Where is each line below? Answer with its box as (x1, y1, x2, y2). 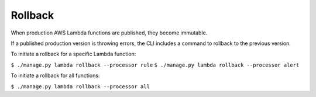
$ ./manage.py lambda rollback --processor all (11, 83, 150, 90)
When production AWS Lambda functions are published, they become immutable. (11, 29, 208, 36)
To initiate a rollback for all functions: (11, 72, 100, 79)
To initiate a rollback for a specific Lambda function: (11, 50, 136, 58)
